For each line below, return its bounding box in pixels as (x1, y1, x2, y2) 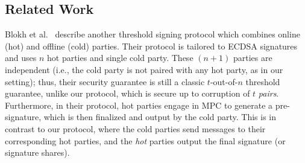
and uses (5, 51, 37, 64)
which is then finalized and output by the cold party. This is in (43, 110, 276, 123)
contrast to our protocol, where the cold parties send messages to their (5, 122, 266, 135)
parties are (233, 51, 272, 64)
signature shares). (5, 146, 70, 159)
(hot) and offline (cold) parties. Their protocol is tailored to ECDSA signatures (5, 39, 298, 52)
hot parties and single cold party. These (47, 51, 193, 64)
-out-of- (210, 75, 238, 88)
